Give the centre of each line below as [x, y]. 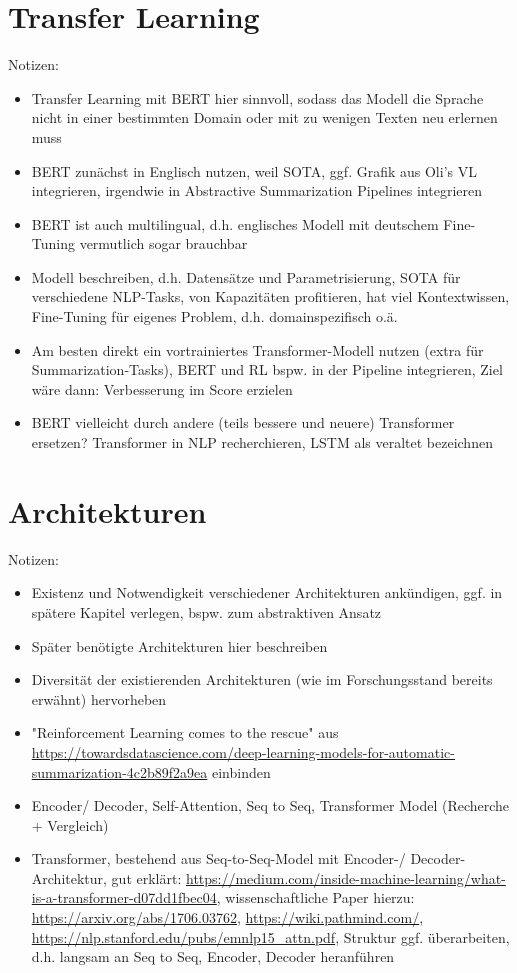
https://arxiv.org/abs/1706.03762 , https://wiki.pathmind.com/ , [227, 917]
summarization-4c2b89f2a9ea [119, 771]
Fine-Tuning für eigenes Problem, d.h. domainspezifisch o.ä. [214, 316]
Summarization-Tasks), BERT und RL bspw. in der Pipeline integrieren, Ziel [267, 369]
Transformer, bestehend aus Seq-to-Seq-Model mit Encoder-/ [218, 858]
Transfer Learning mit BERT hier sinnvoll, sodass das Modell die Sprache [257, 97]
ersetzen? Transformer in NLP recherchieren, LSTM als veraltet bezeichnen [262, 442]
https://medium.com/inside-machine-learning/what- [345, 877]
